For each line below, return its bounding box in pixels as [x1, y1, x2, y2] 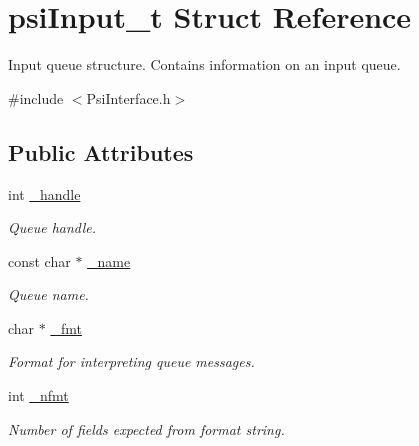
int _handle [8, 183, 81, 204]
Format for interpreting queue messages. [8, 351, 255, 372]
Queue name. [8, 284, 89, 305]
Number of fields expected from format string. [8, 418, 285, 439]
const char [8, 250, 71, 271]
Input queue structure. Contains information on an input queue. [8, 54, 401, 75]
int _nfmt [8, 385, 69, 406]
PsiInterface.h [86, 87, 171, 108]
